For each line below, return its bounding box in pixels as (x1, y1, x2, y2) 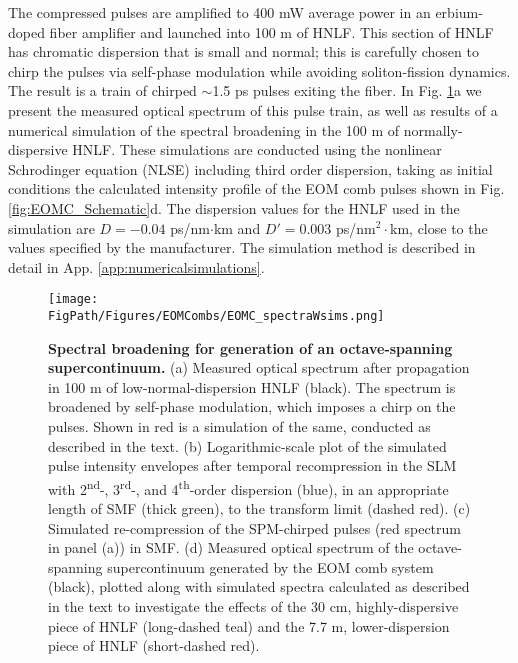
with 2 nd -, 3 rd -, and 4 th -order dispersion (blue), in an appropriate (48, 475, 449, 499)
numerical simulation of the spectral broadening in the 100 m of (8, 119, 400, 140)
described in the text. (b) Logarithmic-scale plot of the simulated (48, 435, 447, 456)
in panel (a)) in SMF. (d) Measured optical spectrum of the (48, 537, 414, 558)
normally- (403, 119, 463, 140)
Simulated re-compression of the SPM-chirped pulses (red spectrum (48, 517, 461, 538)
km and (213, 217, 261, 238)
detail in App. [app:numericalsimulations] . (8, 256, 265, 277)
